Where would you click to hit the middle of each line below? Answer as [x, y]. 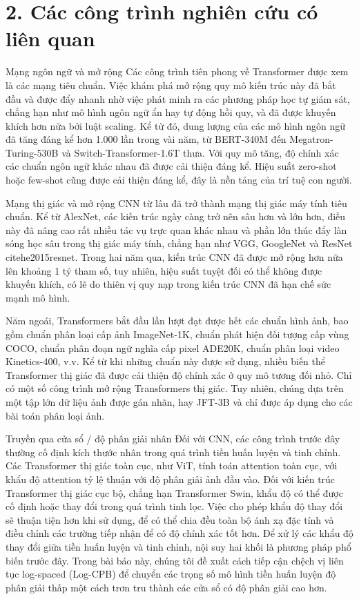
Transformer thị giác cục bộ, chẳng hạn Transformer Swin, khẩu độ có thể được [174, 492]
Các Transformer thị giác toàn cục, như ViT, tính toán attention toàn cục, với [172, 465]
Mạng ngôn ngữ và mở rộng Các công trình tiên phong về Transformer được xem [177, 71]
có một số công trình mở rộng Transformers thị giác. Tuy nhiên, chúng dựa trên [175, 388]
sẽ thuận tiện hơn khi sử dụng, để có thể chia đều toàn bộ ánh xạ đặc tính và [170, 519]
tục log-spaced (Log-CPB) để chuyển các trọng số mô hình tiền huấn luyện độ [171, 574]
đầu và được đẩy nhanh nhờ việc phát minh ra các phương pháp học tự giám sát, [178, 98]
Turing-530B [32, 152]
